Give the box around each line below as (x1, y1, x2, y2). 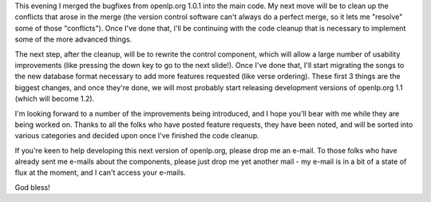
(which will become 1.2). (14, 94, 95, 104)
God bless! (14, 182, 51, 192)
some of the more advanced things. (14, 34, 132, 44)
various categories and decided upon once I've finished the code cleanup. (14, 131, 259, 141)
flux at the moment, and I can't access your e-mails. (14, 168, 187, 177)
